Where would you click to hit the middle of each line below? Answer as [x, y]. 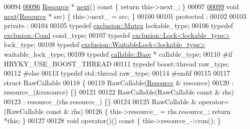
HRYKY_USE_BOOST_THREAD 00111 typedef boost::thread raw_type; [117, 63]
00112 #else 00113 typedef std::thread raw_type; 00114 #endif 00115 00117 [117, 73]
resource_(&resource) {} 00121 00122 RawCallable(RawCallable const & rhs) [119, 92]
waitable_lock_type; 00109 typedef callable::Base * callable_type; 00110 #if [118, 54]
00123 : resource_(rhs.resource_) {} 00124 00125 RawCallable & [100, 101]
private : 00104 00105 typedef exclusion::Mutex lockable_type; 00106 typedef [118, 25]
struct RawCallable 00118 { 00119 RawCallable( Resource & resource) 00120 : [119, 82]
